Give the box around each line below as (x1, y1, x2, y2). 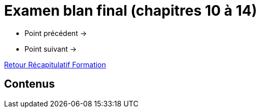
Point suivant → (24, 44, 77, 53)
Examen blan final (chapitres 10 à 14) (4, 2, 257, 19)
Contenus (4, 78, 55, 91)
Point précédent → (24, 28, 87, 38)
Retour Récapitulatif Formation (4, 60, 106, 69)
